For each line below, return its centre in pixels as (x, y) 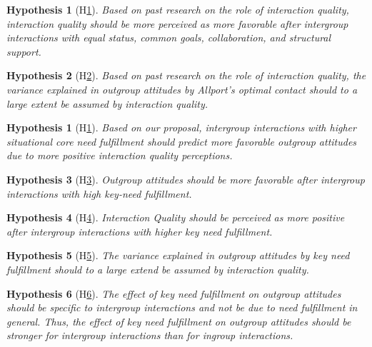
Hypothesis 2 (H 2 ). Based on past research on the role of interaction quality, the (186, 75)
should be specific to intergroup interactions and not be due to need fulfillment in (182, 307)
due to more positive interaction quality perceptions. (120, 155)
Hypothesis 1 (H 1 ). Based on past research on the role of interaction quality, (178, 9)
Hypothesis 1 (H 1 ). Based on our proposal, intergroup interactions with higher (181, 127)
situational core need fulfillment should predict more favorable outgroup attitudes (182, 141)
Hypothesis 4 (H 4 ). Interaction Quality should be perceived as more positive (176, 217)
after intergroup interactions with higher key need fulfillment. (140, 231)
